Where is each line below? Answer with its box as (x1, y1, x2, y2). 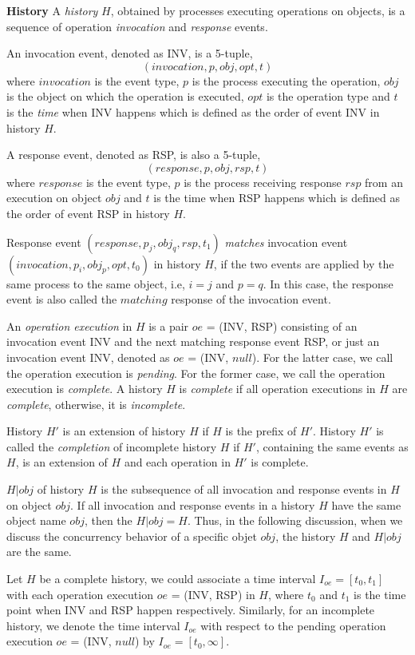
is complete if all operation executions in (179, 380, 376, 397)
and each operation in (124, 454, 231, 470)
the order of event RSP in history (6, 204, 170, 221)
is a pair (148, 317, 189, 334)
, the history (275, 527, 336, 544)
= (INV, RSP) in (171, 586, 255, 602)
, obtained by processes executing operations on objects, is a (110, 2, 405, 18)
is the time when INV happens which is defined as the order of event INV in (6, 103, 380, 120)
